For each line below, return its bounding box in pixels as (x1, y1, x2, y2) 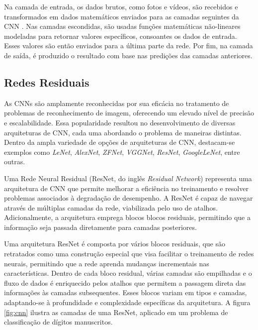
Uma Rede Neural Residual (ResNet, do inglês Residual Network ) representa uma (4, 173, 252, 183)
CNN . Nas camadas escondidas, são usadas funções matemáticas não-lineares (4, 21, 241, 31)
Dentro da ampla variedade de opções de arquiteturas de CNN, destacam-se (4, 137, 235, 147)
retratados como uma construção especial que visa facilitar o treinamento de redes (4, 248, 254, 259)
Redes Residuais (4, 74, 89, 90)
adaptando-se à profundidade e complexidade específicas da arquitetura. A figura (4, 297, 251, 308)
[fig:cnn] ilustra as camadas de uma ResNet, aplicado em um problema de (4, 307, 228, 317)
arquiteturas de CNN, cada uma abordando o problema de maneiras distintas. (4, 127, 242, 137)
